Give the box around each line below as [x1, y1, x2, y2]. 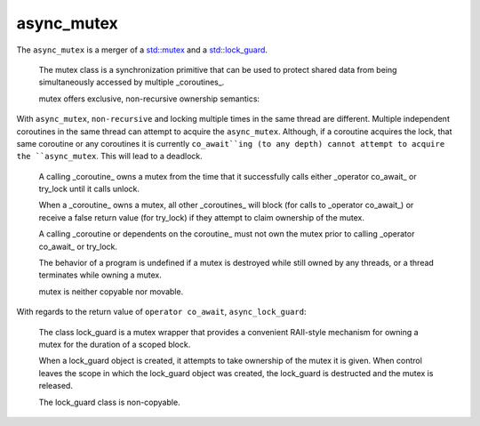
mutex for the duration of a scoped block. [38, 339, 191, 350]
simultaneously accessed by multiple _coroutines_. [38, 76, 225, 88]
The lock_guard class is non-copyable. [38, 397, 181, 407]
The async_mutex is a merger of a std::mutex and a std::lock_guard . [16, 44, 268, 55]
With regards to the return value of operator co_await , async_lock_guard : [16, 307, 307, 317]
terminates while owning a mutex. [38, 269, 162, 280]
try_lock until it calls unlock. [38, 183, 140, 195]
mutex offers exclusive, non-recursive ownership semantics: [38, 93, 260, 104]
